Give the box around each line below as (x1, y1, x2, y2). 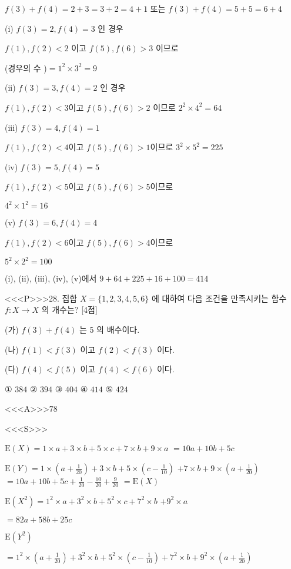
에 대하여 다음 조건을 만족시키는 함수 (151, 292, 287, 304)
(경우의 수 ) (5, 61, 47, 74)
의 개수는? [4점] (41, 303, 98, 316)
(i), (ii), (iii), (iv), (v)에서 (5, 272, 97, 284)
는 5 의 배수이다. (79, 323, 140, 335)
